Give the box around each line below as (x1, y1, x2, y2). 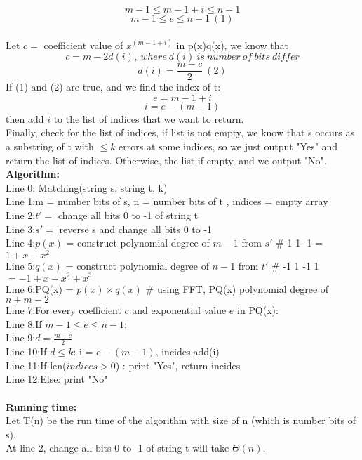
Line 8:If (6, 316, 42, 331)
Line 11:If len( (6, 357, 67, 372)
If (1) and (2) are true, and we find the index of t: (6, 79, 221, 94)
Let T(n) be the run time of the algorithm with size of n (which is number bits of (6, 413, 356, 428)
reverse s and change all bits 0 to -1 (59, 221, 213, 236)
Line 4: (6, 235, 36, 250)
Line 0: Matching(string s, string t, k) (6, 180, 168, 195)
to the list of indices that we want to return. (53, 111, 244, 126)
